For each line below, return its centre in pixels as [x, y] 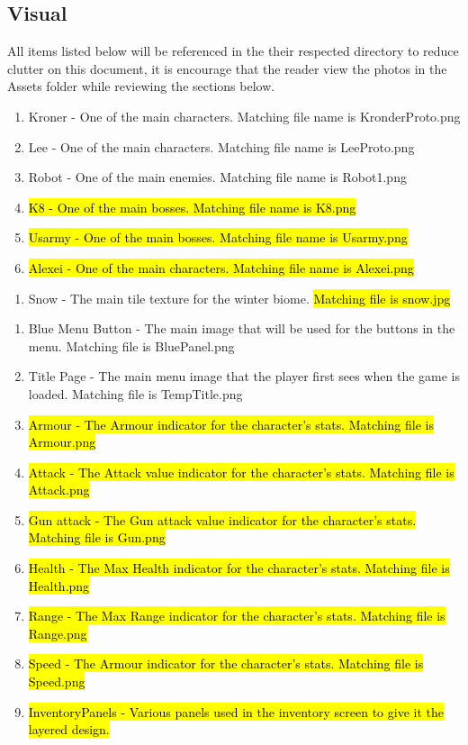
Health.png [59, 585]
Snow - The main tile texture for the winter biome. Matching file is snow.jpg [239, 298]
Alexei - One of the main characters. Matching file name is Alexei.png [221, 267]
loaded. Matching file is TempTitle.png [135, 393]
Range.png [58, 633]
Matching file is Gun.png [97, 537]
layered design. [69, 729]
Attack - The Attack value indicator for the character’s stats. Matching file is [241, 472]
